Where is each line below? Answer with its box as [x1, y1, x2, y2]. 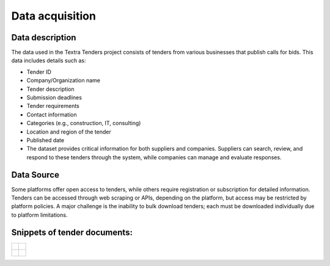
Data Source [11, 170, 59, 180]
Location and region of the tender [26, 128, 111, 135]
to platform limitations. [11, 211, 68, 218]
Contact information [26, 110, 77, 118]
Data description [11, 32, 76, 43]
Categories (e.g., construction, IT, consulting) [26, 120, 141, 127]
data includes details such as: [11, 57, 86, 64]
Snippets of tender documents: [11, 227, 133, 237]
